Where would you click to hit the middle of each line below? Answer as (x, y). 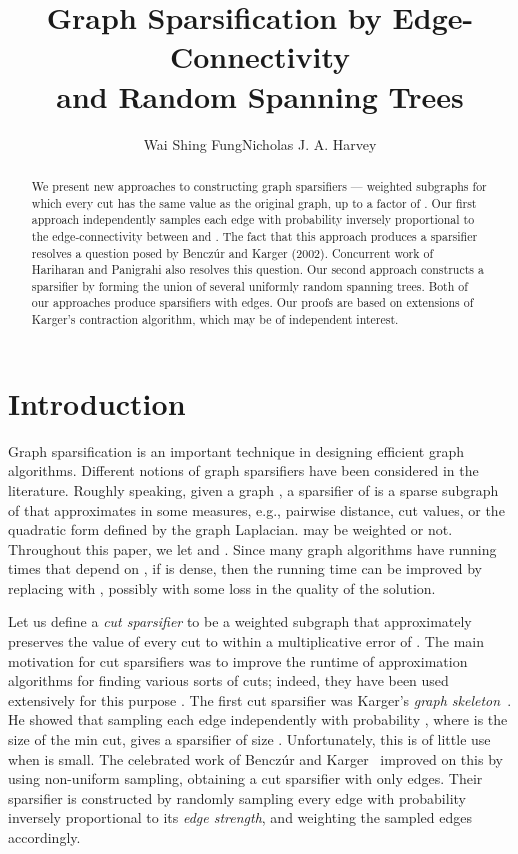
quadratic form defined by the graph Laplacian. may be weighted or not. (230, 529)
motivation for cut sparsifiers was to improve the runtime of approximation (238, 660)
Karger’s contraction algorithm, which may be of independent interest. (215, 319)
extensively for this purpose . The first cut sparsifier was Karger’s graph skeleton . (260, 699)
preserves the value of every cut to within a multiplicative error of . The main (246, 641)
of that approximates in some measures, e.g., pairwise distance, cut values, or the (256, 509)
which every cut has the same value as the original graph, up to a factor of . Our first (254, 202)
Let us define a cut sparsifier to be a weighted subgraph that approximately (240, 621)
